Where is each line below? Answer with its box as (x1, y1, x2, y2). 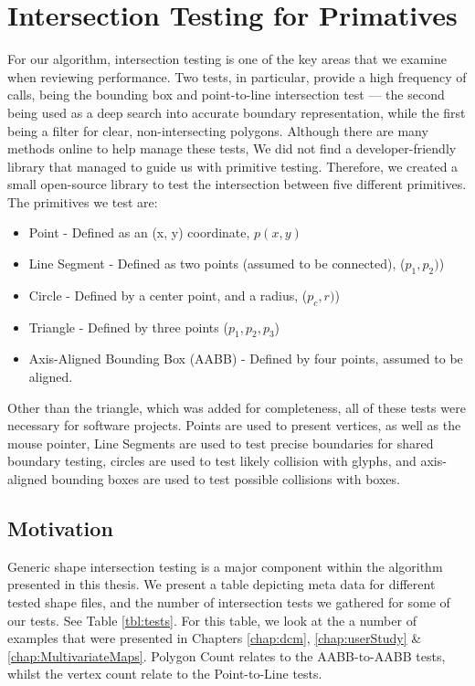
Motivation (7, 514, 113, 542)
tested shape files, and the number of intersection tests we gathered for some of (7, 593, 450, 611)
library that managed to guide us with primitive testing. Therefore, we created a (7, 156, 459, 175)
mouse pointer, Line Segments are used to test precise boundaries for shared (7, 433, 434, 452)
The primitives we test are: (7, 192, 158, 211)
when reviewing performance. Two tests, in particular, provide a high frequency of (7, 67, 467, 86)
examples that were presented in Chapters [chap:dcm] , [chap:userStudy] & (7, 628, 422, 648)
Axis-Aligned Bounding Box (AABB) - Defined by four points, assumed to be (28, 349, 463, 368)
